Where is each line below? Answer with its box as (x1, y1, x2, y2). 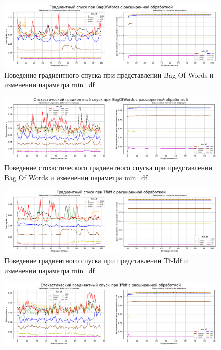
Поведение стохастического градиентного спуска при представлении (4, 162, 212, 173)
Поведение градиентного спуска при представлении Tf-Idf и (4, 255, 188, 266)
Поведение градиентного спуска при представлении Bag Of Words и (4, 69, 214, 80)
